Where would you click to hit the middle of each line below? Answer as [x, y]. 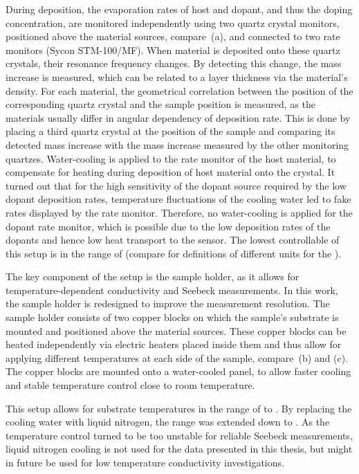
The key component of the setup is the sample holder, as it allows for [153, 276]
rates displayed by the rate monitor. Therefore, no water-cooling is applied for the [179, 212]
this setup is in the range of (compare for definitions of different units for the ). [174, 253]
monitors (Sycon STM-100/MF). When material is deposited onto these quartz [173, 49]
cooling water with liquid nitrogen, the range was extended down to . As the [168, 422]
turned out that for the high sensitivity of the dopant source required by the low [176, 185]
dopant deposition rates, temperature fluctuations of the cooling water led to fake [178, 199]
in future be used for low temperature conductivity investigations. [145, 462]
